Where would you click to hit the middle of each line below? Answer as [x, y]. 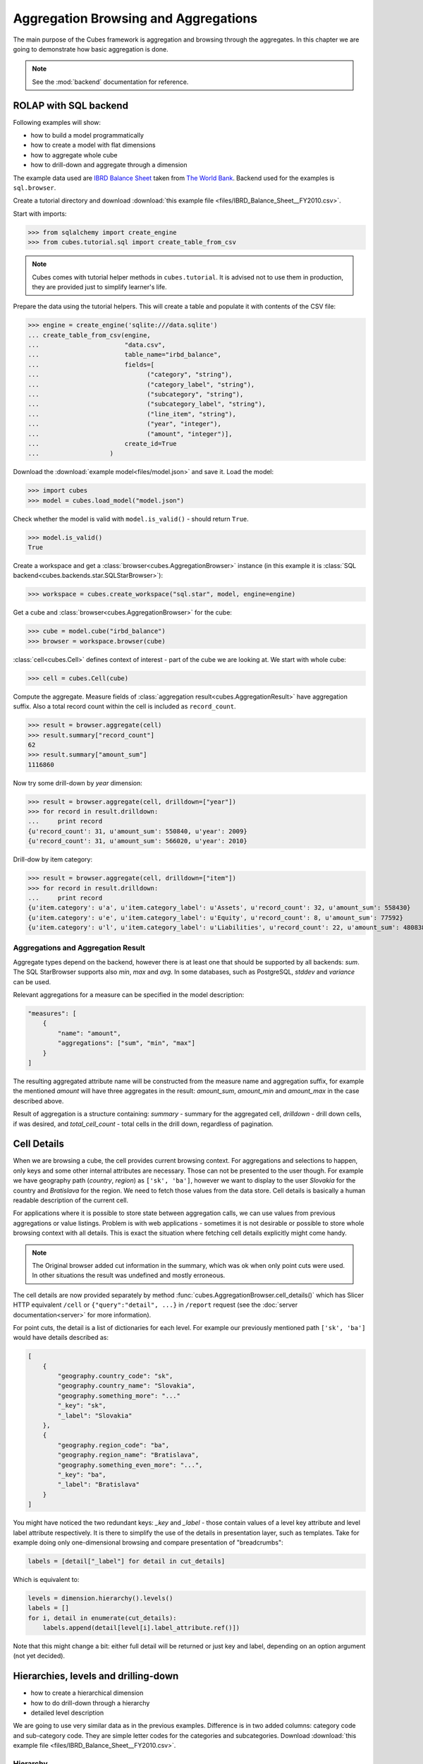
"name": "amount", [89, 1033]
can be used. [32, 981]
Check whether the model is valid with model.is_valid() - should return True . [131, 519]
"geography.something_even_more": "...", [130, 1465]
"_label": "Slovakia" [95, 1415]
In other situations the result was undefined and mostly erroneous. [129, 1275]
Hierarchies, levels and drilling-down [96, 1676]
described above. [38, 1101]
